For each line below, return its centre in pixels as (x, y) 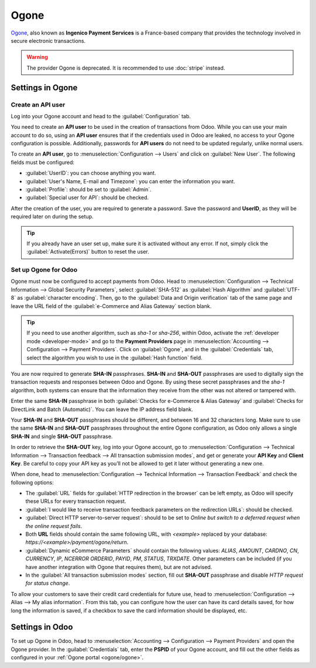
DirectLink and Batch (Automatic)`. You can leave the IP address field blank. (102, 409)
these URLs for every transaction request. (76, 501)
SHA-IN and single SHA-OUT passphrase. (62, 436)
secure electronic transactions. (48, 40)
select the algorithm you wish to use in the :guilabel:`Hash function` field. (115, 358)
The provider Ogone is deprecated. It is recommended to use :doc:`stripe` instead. (126, 68)
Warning (37, 57)
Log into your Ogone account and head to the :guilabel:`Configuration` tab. (101, 116)
